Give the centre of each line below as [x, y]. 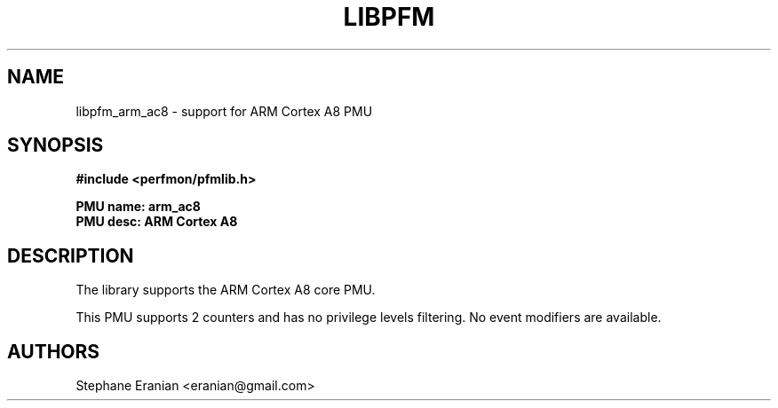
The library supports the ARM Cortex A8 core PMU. [226, 290]
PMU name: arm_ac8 [138, 207]
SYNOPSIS [56, 145]
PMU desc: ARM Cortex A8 [157, 222]
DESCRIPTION [71, 255]
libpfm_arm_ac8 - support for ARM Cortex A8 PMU [224, 111]
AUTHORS [54, 351]
